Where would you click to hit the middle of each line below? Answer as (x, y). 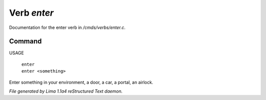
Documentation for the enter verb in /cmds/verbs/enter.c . (67, 27)
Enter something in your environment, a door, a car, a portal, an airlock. (81, 82)
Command (25, 41)
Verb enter (31, 13)
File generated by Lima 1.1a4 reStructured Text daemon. (66, 91)
